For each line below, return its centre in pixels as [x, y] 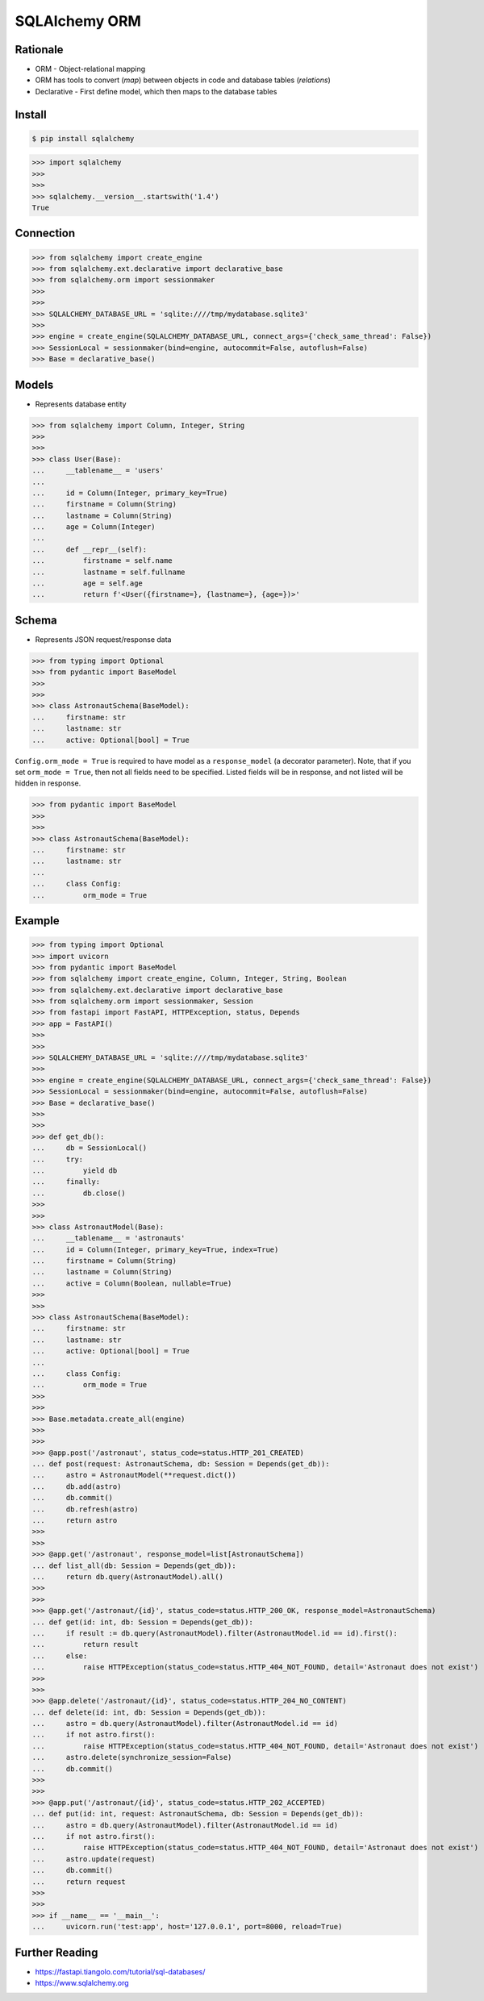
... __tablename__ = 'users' [98, 471]
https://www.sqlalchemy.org [82, 1983]
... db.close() [79, 1193]
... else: [60, 1656]
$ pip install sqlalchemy [83, 138]
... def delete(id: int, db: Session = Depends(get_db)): [149, 1712]
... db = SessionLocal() [90, 1148]
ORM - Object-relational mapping [90, 69]
